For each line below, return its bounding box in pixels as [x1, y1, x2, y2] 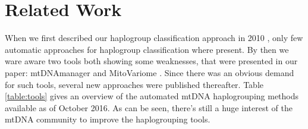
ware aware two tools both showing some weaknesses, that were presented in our [5, 55, 298, 67]
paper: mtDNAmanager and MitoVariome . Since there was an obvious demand [5, 66, 294, 78]
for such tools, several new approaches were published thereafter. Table [5, 78, 263, 90]
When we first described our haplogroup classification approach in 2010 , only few [5, 32, 303, 44]
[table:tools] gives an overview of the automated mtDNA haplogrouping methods [5, 90, 299, 102]
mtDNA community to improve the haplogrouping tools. [5, 113, 210, 125]
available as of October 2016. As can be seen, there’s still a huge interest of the [5, 101, 293, 114]
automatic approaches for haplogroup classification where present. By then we [5, 43, 289, 55]
